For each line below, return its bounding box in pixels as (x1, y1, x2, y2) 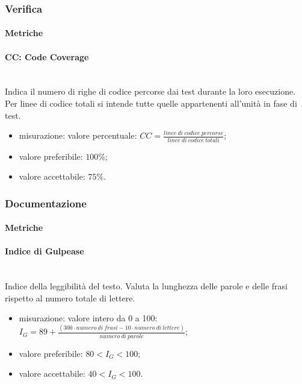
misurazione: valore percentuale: (19, 129, 137, 142)
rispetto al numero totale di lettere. (5, 291, 135, 304)
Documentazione (5, 195, 87, 210)
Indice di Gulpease (5, 245, 84, 257)
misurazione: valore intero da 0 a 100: (19, 312, 158, 324)
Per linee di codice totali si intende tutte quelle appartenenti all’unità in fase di (5, 97, 297, 110)
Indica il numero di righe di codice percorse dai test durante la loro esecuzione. (5, 85, 296, 98)
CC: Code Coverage (5, 50, 89, 63)
